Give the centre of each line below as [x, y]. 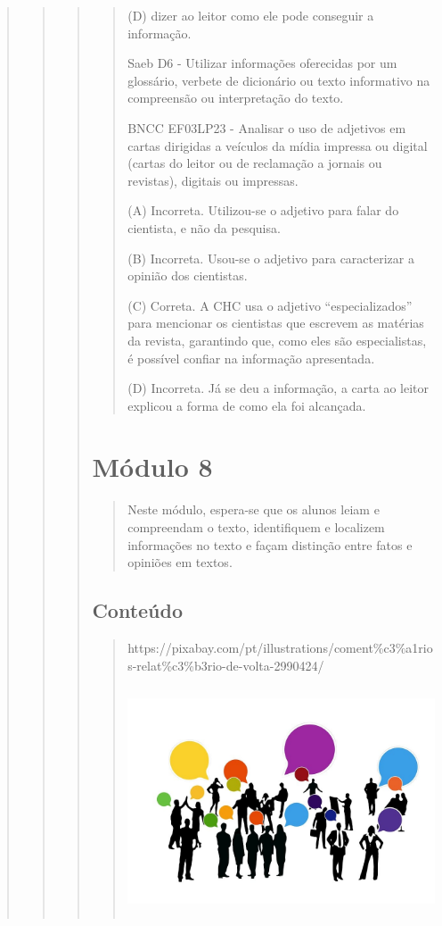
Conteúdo [138, 610]
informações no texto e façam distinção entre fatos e [270, 544]
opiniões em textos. [180, 562]
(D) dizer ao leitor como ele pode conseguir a [251, 15]
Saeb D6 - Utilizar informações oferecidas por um [262, 63]
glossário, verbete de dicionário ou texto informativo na [279, 80]
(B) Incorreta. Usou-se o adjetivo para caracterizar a [271, 258]
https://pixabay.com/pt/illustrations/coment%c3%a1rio [280, 647]
